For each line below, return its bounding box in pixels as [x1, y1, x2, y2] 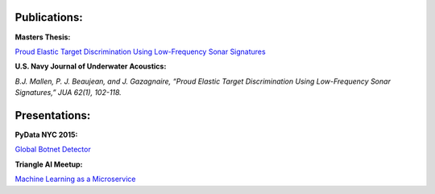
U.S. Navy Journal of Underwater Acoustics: [14, 61, 167, 72]
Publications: [14, 10, 84, 24]
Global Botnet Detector [14, 145, 92, 155]
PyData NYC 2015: [14, 130, 78, 139]
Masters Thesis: [14, 32, 71, 42]
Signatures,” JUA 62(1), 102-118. [14, 88, 122, 97]
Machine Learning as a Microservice [14, 174, 136, 184]
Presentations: [14, 109, 91, 122]
